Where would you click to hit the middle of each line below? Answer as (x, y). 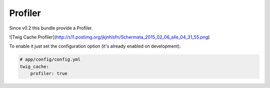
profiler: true (49, 73)
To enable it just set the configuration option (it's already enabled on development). (95, 46)
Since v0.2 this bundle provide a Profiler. (51, 28)
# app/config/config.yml (50, 59)
